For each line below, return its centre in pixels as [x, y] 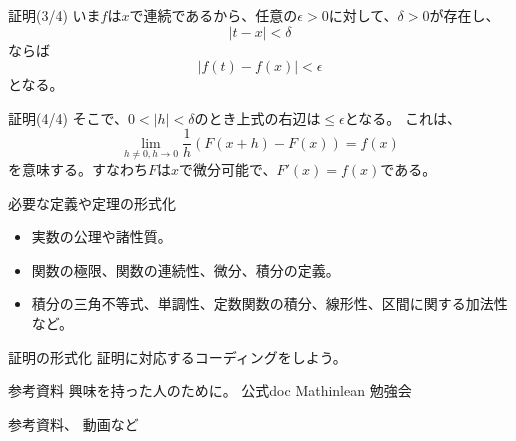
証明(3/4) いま [54, 15]
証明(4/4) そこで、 [68, 117]
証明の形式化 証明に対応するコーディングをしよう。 [177, 356]
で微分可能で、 [228, 169]
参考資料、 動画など [73, 423]
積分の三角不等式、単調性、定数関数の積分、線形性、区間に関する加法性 [269, 303]
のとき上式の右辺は [257, 117]
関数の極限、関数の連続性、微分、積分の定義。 [185, 269]
